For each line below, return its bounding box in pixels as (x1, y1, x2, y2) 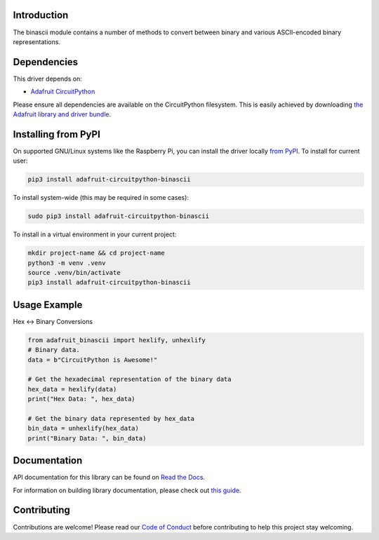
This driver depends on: (13, 74, 82, 83)
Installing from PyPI (13, 128, 101, 140)
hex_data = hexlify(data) (27, 385, 117, 393)
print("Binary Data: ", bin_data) (27, 434, 147, 442)
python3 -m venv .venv (27, 259, 106, 266)
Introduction (13, 9, 69, 21)
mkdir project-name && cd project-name (27, 249, 165, 257)
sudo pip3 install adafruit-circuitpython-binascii (27, 212, 210, 220)
